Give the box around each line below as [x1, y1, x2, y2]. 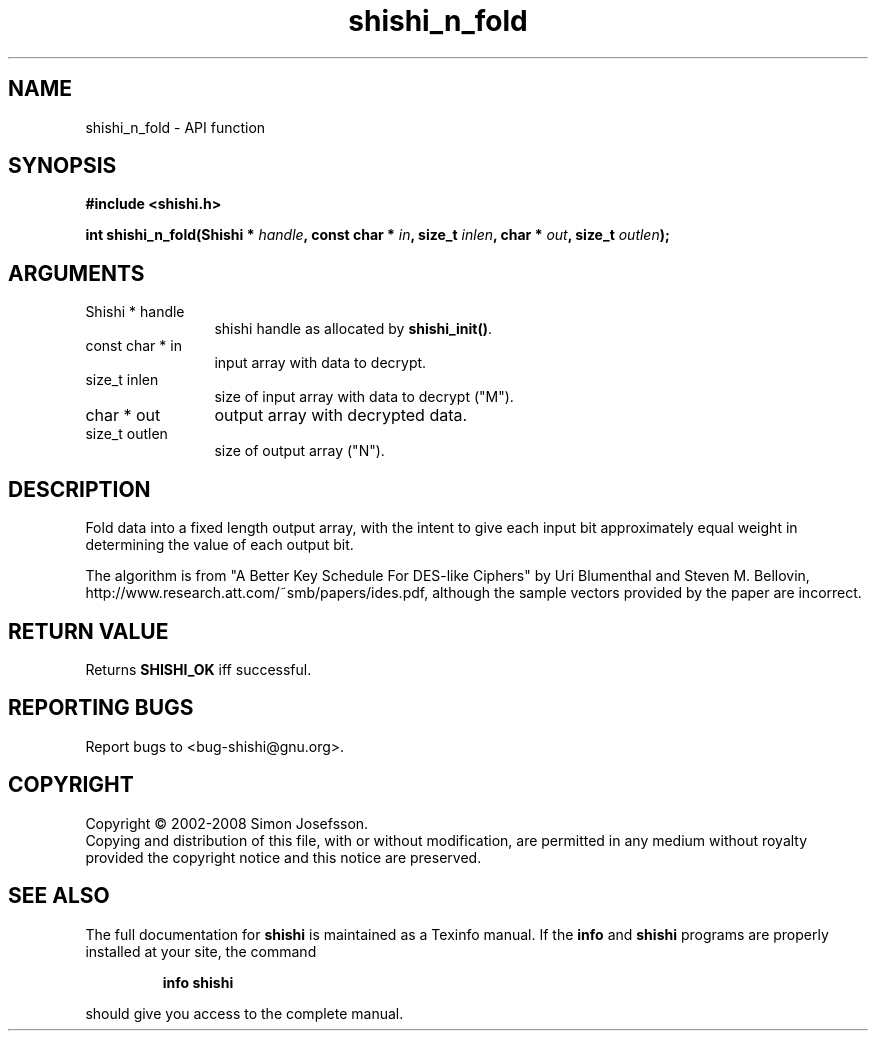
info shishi [162, 973, 234, 991]
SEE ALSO [8, 883, 110, 909]
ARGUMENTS [8, 260, 145, 286]
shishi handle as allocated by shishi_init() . [214, 320, 492, 338]
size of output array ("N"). [214, 442, 385, 460]
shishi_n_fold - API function [85, 118, 266, 136]
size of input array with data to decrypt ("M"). [214, 388, 514, 406]
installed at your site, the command [85, 942, 317, 960]
